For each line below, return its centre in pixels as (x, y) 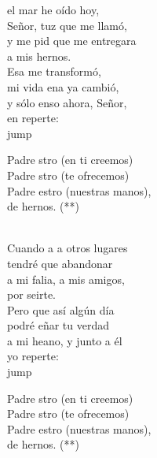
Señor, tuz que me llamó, (67, 25)
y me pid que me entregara (72, 41)
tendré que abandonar (60, 263)
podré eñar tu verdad (58, 325)
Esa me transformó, (54, 71)
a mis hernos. (39, 56)
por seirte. (31, 294)
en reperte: (33, 118)
